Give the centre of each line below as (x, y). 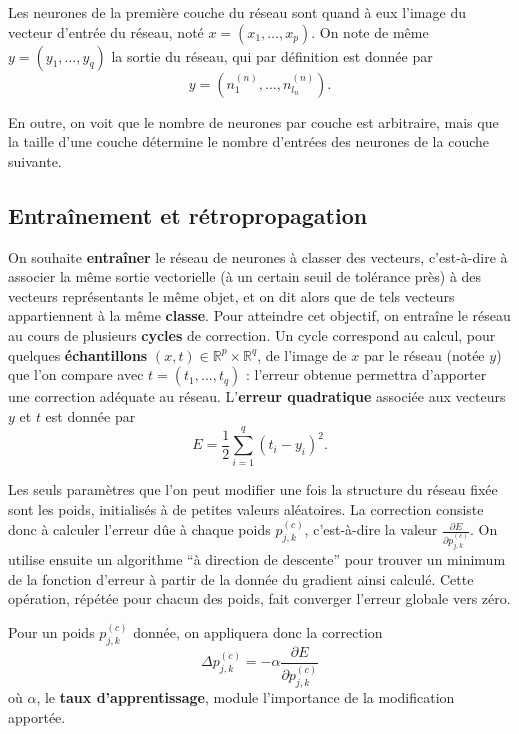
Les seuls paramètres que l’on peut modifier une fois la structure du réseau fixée (253, 489)
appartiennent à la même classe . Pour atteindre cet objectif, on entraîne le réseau (259, 315)
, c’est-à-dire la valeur (371, 529)
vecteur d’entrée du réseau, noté (106, 31)
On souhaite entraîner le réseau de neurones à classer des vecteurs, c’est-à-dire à (258, 256)
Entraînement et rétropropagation (188, 214)
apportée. (37, 716)
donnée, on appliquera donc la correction (258, 632)
